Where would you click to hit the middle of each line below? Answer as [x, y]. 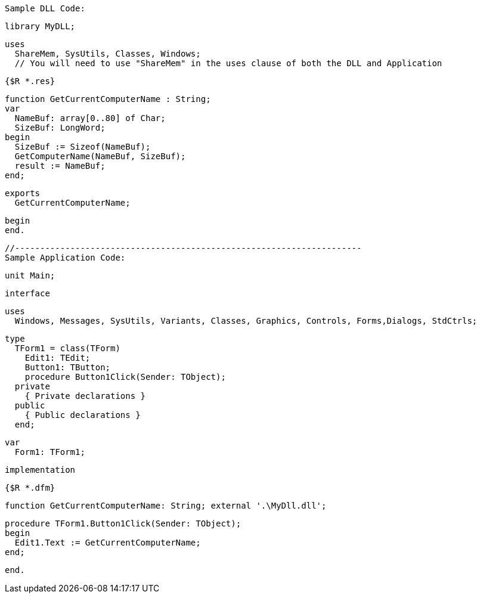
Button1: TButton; [68, 367]
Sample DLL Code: [45, 8]
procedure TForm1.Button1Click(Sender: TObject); [123, 523]
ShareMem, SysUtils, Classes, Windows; [108, 54]
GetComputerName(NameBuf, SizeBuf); [100, 156]
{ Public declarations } [83, 415]
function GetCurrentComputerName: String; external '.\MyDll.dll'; [166, 506]
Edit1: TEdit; [58, 358]
